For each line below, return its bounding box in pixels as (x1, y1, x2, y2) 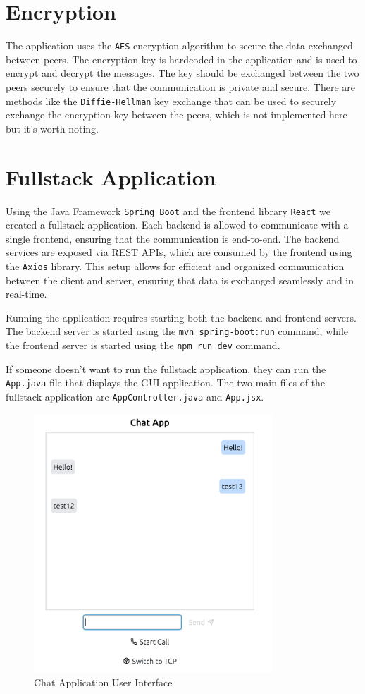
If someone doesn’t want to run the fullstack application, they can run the (6, 361, 326, 376)
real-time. (6, 286, 47, 301)
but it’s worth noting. (6, 121, 99, 135)
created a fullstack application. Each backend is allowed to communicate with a (6, 217, 349, 232)
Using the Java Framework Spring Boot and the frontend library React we (6, 203, 330, 218)
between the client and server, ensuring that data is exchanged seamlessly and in (6, 272, 354, 287)
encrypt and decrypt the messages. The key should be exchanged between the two (6, 66, 359, 80)
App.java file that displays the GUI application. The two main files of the (6, 375, 326, 390)
